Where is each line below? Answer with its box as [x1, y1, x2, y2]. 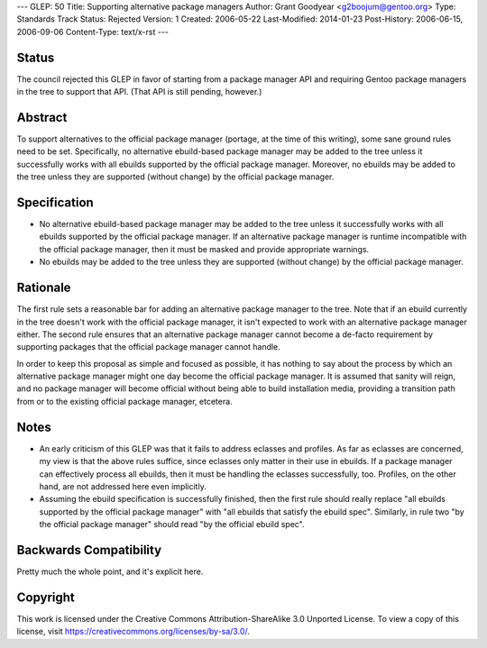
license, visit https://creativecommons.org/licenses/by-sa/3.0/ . [16, 626, 250, 637]
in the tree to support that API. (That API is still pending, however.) [16, 87, 262, 97]
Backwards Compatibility [16, 542, 162, 558]
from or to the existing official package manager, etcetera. [16, 396, 234, 406]
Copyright [16, 589, 76, 605]
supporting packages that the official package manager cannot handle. [16, 342, 281, 352]
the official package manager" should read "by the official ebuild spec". [39, 519, 306, 530]
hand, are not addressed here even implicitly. [39, 480, 207, 491]
